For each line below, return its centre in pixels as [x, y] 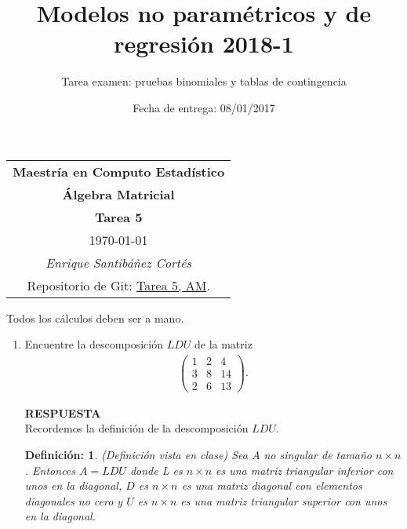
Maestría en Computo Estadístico [119, 171]
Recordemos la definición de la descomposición [136, 428]
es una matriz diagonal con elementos [272, 485]
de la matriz [223, 344]
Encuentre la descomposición [94, 344]
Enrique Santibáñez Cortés [119, 262]
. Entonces [50, 470]
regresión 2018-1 [204, 44]
